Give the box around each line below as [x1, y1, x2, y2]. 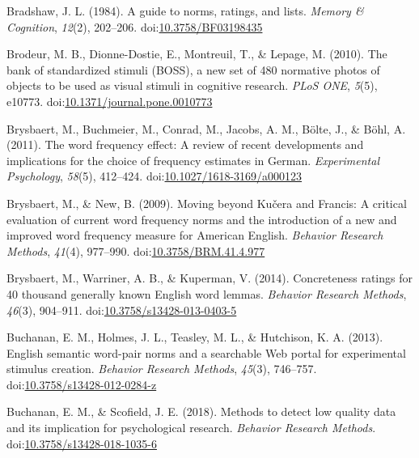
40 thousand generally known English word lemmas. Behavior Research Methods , [6, 285, 407, 302]
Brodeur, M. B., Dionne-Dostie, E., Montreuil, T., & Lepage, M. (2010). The [6, 45, 387, 62]
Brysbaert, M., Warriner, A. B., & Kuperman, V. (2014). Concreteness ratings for [6, 269, 413, 286]
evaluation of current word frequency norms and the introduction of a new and [6, 210, 397, 227]
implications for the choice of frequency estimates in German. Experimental [6, 151, 379, 168]
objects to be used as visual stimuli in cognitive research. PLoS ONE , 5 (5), [6, 77, 378, 94]
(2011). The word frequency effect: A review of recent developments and [6, 136, 364, 153]
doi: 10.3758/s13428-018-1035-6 [6, 435, 157, 452]
